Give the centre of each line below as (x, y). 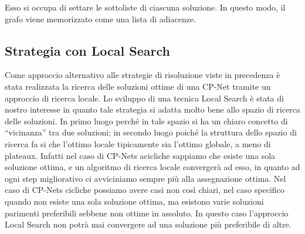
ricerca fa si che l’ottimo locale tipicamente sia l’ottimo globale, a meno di (138, 143)
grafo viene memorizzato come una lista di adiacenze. (101, 18)
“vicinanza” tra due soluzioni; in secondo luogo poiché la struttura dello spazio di (151, 132)
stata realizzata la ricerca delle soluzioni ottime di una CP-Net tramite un (138, 86)
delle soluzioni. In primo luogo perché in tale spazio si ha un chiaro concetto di (146, 121)
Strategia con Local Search (87, 50)
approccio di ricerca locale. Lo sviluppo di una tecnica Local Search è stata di (144, 98)
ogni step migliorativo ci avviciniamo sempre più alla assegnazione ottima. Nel (145, 178)
